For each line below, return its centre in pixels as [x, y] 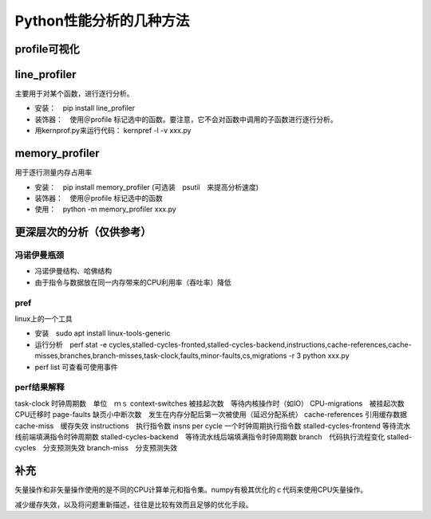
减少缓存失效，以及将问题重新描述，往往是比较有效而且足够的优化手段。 [134, 504]
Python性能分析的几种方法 [102, 21]
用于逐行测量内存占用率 [53, 172]
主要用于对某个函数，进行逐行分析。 [74, 94]
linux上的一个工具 [43, 319]
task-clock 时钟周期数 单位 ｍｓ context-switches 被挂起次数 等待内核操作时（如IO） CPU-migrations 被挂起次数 [210, 403]
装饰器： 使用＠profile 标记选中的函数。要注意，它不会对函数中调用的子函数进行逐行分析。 [186, 119]
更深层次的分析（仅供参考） [83, 232]
